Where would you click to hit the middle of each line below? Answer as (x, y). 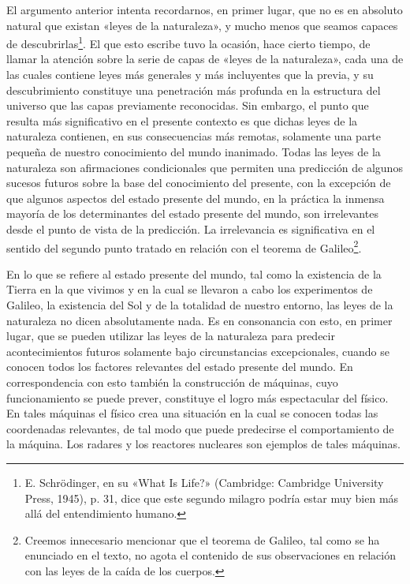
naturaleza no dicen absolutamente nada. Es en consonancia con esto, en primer (199, 320)
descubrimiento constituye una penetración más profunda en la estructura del (194, 90)
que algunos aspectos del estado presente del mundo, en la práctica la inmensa (196, 198)
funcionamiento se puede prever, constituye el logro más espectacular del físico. (198, 397)
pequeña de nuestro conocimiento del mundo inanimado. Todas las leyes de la (194, 152)
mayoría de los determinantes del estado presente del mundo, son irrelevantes (192, 213)
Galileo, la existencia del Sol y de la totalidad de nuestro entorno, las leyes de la (200, 305)
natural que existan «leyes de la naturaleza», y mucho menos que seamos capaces (202, 25)
